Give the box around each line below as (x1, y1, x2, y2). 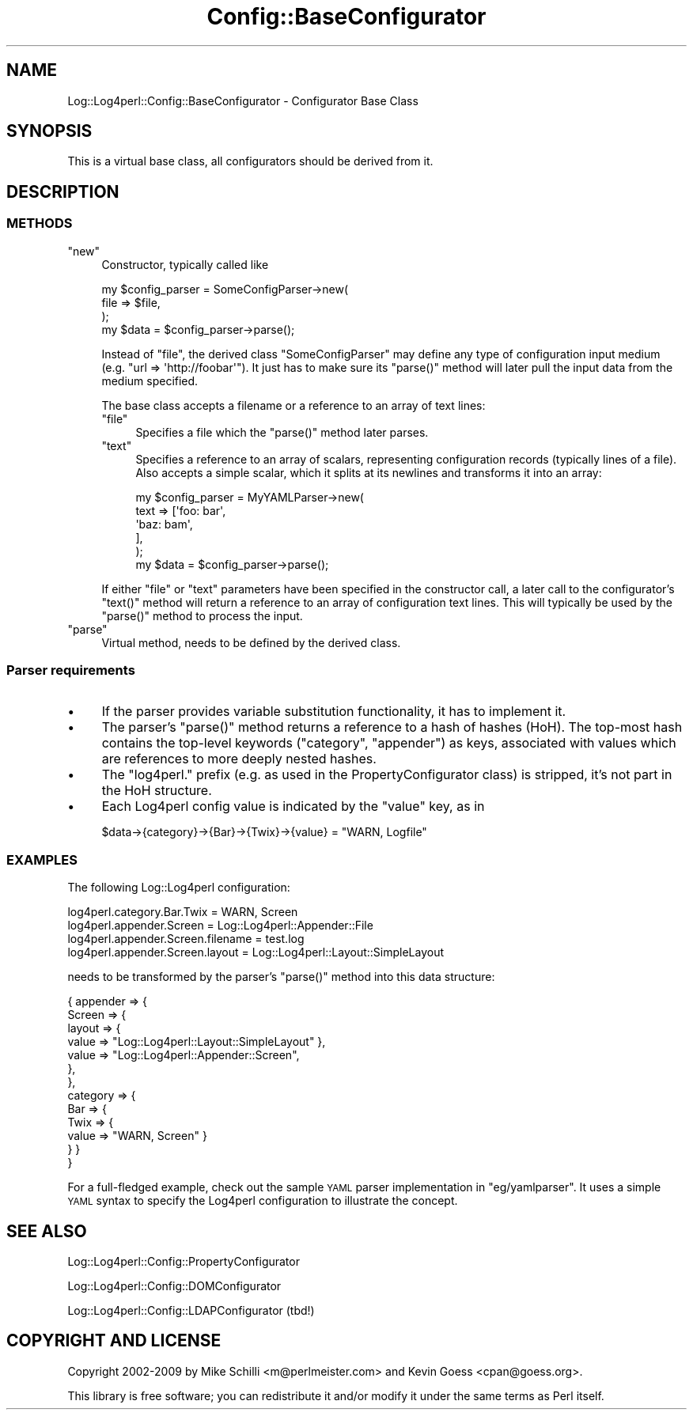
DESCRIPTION (6, 181, 119, 202)
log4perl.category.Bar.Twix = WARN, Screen (67, 905, 298, 919)
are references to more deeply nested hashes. (101, 751, 377, 767)
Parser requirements (6, 662, 135, 679)
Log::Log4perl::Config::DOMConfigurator (67, 1279, 282, 1293)
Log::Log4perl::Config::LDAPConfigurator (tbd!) (67, 1304, 315, 1317)
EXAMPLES (6, 851, 78, 868)
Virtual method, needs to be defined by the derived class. (101, 635, 401, 649)
